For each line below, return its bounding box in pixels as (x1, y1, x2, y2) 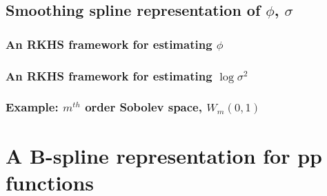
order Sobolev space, (85, 98, 202, 116)
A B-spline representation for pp (6, 141, 322, 169)
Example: (6, 98, 59, 116)
